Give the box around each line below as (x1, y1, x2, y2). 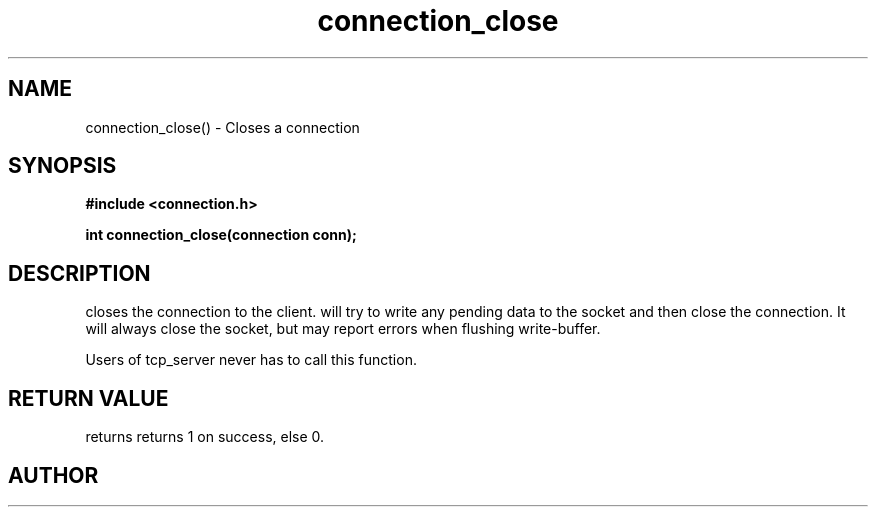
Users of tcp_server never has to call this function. (85, 351, 417, 369)
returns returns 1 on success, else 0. (85, 428, 325, 446)
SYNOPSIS (8, 153, 117, 179)
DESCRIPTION (8, 260, 151, 286)
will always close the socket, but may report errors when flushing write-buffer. (85, 320, 601, 338)
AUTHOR (8, 462, 99, 488)
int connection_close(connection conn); (85, 226, 357, 244)
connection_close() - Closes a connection (85, 118, 360, 136)
